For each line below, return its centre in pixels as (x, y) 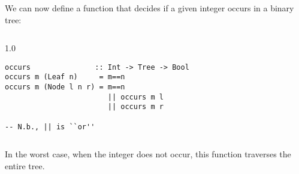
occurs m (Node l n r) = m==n (65, 87)
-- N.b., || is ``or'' (50, 127)
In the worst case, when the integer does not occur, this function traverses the (148, 154)
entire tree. (25, 165)
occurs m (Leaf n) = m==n (65, 77)
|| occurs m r (135, 107)
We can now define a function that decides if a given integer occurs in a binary (149, 8)
